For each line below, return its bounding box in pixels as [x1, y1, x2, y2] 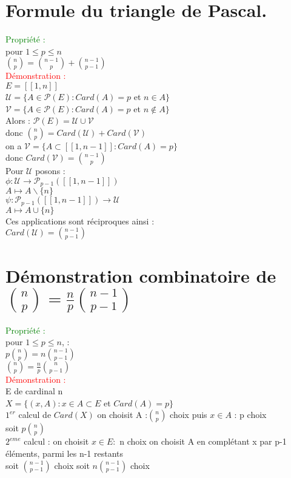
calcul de [18, 408, 52, 421]
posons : [35, 164, 65, 177]
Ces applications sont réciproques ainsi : [5, 214, 155, 227]
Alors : [5, 114, 30, 127]
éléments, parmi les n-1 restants [5, 447, 124, 460]
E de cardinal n [5, 385, 63, 397]
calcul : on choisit [24, 435, 89, 448]
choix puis [170, 408, 207, 421]
